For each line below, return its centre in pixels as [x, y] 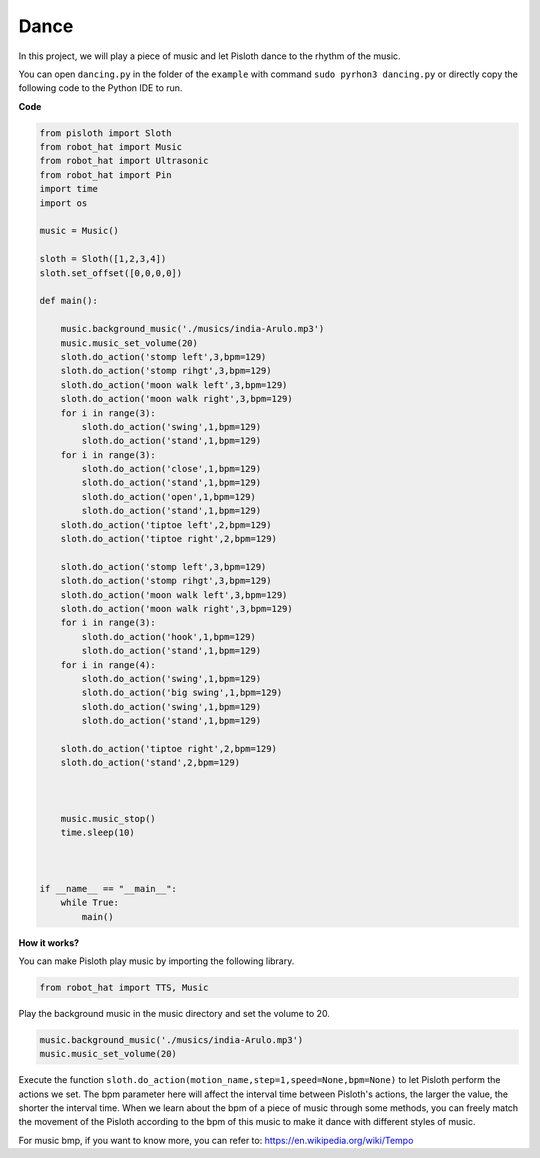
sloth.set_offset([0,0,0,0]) [111, 273]
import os [63, 203]
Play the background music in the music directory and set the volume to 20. [174, 1013]
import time [69, 189]
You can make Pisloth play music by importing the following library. [156, 961]
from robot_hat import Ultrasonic [124, 161]
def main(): [69, 301]
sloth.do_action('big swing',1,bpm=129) [182, 693]
